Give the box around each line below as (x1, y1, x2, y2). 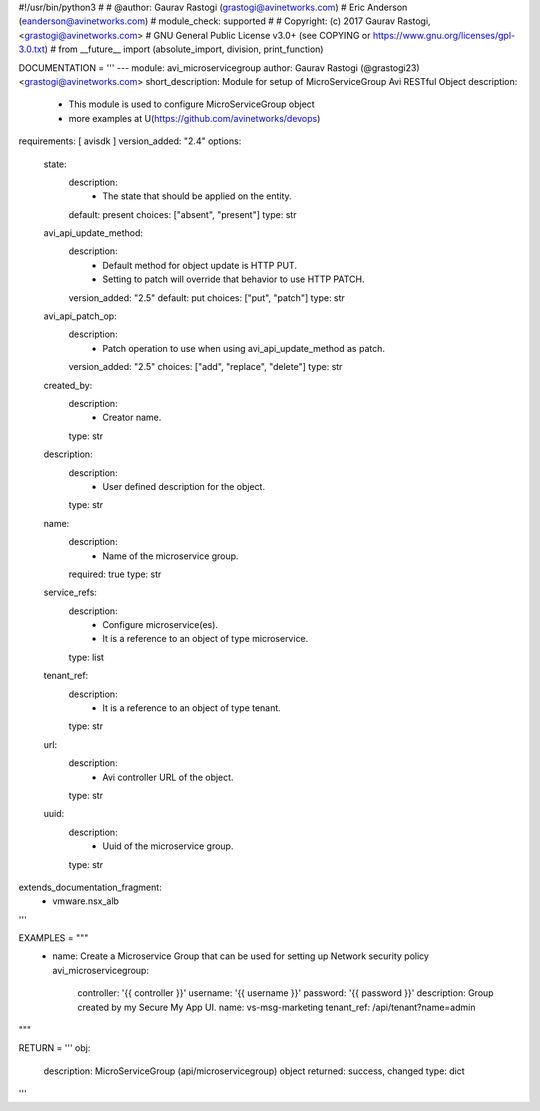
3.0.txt (18, 43, 45, 55)
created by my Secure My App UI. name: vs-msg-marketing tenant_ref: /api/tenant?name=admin (77, 1001, 476, 1013)
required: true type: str (68, 568, 162, 580)
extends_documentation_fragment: (18, 881, 162, 893)
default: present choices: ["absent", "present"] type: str (68, 208, 297, 220)
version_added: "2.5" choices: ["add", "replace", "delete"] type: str (68, 361, 343, 373)
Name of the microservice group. (102, 550, 239, 562)
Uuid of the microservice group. (102, 840, 234, 852)
